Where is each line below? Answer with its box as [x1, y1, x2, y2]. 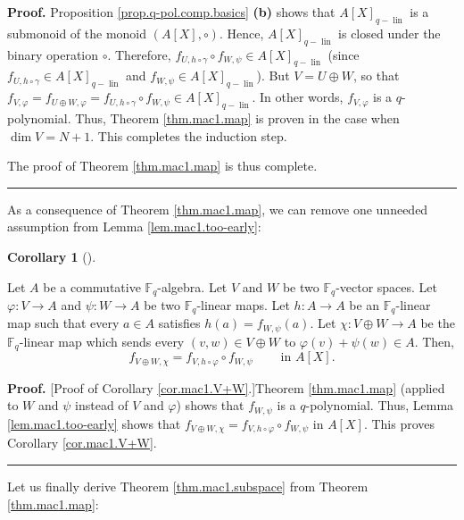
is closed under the [338, 23, 441, 42]
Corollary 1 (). [7, 247, 96, 265]
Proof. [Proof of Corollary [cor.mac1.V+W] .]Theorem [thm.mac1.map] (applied [7, 378, 445, 397]
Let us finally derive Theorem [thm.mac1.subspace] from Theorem [7, 476, 369, 495]
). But [256, 66, 290, 85]
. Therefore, [107, 45, 171, 63]
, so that [352, 66, 400, 85]
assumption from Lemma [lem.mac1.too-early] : [7, 217, 261, 236]
